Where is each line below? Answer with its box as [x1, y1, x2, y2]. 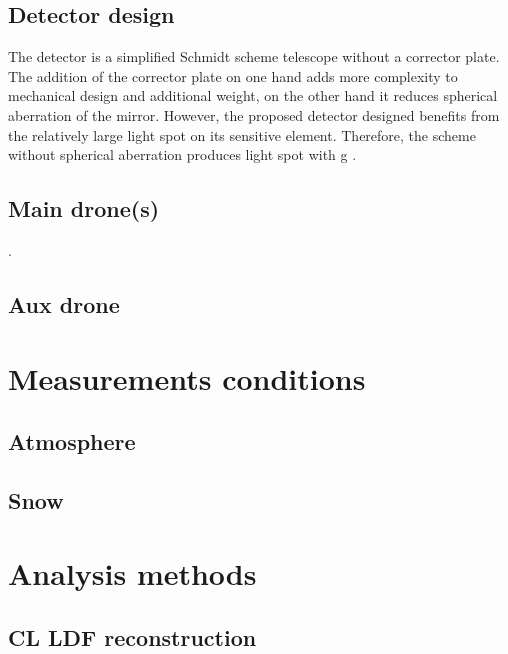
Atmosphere [8, 426, 136, 457]
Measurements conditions [8, 357, 366, 398]
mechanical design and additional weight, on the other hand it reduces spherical [8, 85, 498, 106]
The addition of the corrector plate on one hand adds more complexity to [8, 65, 458, 86]
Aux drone [8, 288, 120, 319]
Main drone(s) [8, 193, 160, 224]
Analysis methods [8, 553, 257, 594]
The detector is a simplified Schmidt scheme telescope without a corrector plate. [8, 46, 500, 67]
